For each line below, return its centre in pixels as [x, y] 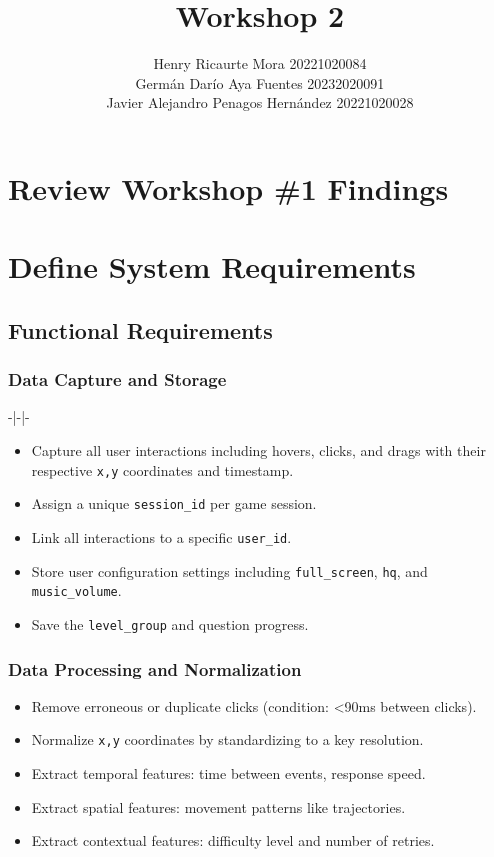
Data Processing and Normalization [155, 668]
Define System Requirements [212, 266]
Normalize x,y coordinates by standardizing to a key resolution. [227, 739]
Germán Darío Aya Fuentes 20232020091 [260, 82]
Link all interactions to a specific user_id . [161, 536]
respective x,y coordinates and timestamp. [162, 469]
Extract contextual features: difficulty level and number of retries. [233, 840]
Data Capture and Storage [117, 379]
